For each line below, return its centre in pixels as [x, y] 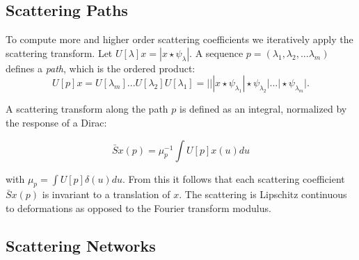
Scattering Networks [81, 245]
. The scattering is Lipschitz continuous [263, 194]
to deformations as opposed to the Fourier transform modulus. [138, 208]
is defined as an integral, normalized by [263, 109]
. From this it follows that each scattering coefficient [233, 178]
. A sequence [216, 52]
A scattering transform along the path [87, 109]
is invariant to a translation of [106, 194]
